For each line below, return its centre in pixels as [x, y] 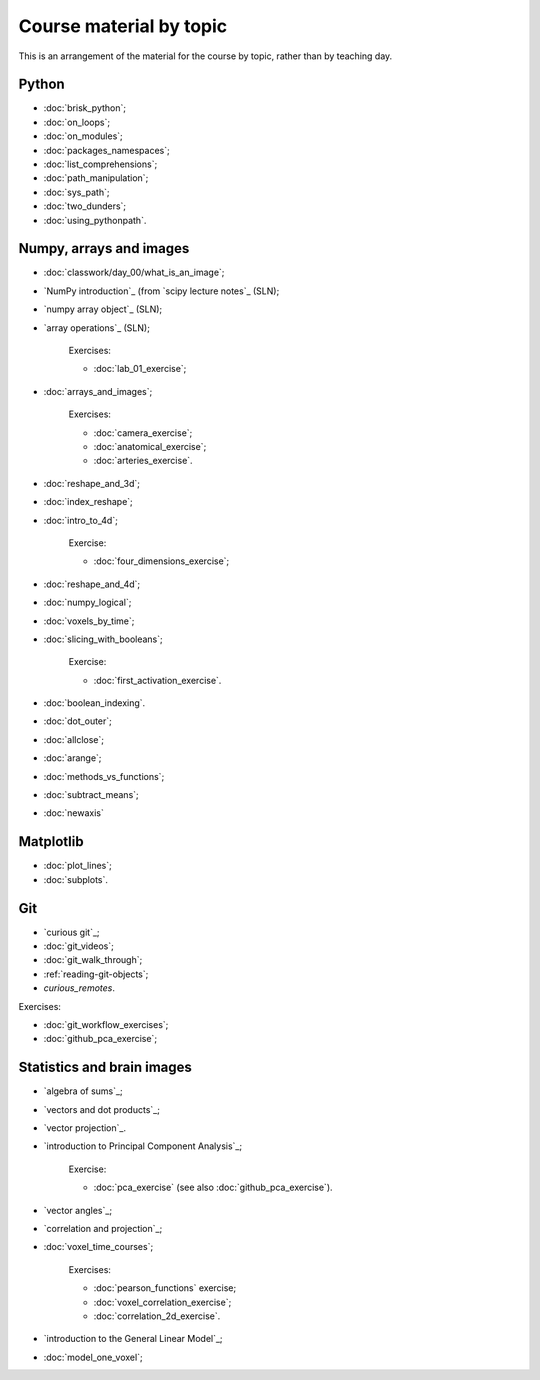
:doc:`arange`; [72, 758]
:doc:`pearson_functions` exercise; [165, 1288]
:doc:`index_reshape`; [88, 502]
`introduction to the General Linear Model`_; [133, 1339]
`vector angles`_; [78, 1210]
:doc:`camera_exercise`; [143, 432]
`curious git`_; [71, 932]
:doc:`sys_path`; [76, 192]
